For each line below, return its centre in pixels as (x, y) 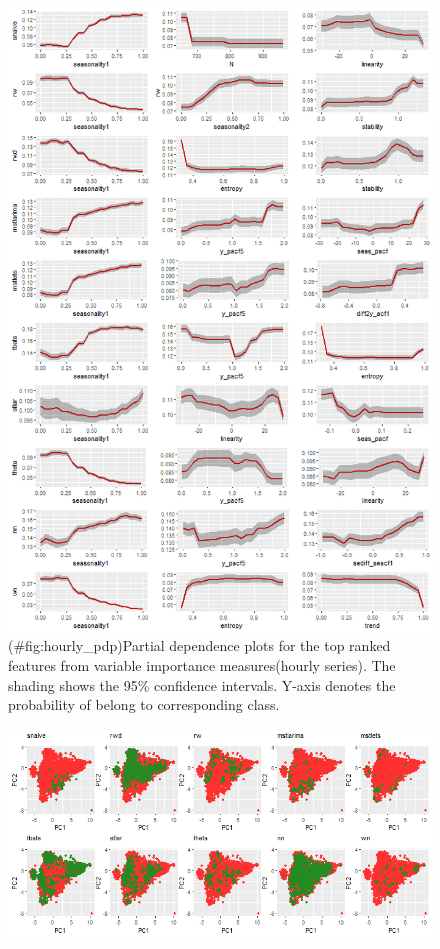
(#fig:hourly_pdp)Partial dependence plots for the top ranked (199, 645)
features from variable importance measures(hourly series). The (202, 665)
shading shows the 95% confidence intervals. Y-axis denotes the (202, 684)
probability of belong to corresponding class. (144, 704)
